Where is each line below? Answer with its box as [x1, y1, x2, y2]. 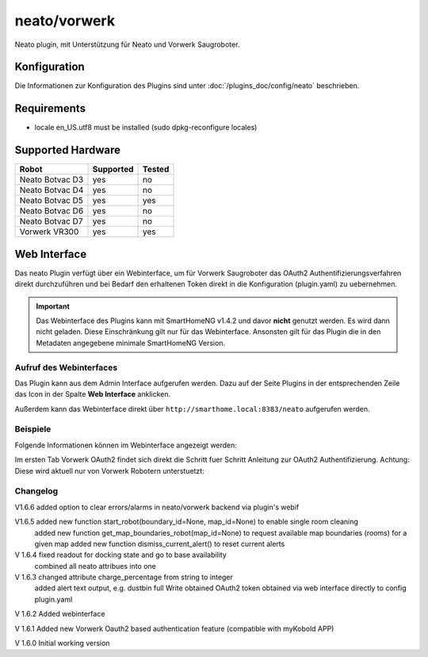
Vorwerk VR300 [19, 226, 79, 237]
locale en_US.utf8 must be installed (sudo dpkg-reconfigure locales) [34, 123, 258, 133]
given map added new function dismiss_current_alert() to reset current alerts [34, 539, 285, 548]
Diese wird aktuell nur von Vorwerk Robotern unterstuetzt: [14, 466, 205, 475]
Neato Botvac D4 [19, 185, 84, 196]
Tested [142, 163, 170, 175]
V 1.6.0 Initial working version [14, 639, 110, 648]
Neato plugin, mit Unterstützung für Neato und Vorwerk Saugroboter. [14, 40, 240, 49]
